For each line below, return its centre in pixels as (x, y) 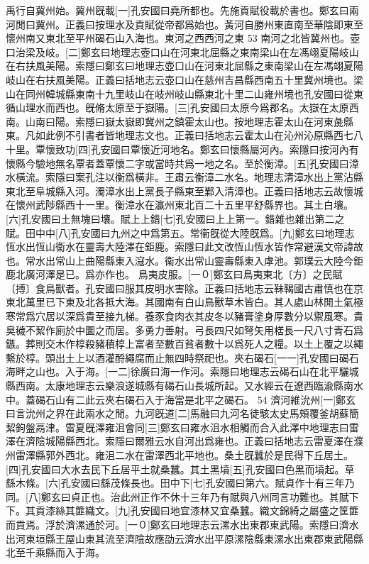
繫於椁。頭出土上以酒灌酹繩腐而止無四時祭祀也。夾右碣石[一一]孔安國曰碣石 (182, 357)
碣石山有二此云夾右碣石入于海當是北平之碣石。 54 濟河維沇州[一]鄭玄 (195, 399)
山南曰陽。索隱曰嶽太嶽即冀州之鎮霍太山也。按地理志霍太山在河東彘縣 (189, 121)
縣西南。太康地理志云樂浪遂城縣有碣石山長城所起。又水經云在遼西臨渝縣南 (180, 386)
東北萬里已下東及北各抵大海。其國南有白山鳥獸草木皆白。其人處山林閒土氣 (180, 302)
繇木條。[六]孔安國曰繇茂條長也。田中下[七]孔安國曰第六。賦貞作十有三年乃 (180, 483)
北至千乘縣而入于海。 (55, 552)
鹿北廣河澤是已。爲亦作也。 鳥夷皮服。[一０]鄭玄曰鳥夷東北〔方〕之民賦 (174, 274)
